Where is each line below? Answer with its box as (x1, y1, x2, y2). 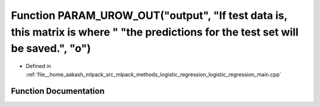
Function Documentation (11, 86, 105, 96)
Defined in (25, 63, 52, 70)
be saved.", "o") (11, 42, 91, 56)
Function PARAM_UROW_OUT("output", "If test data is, (11, 9, 287, 22)
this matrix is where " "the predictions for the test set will (11, 25, 299, 38)
